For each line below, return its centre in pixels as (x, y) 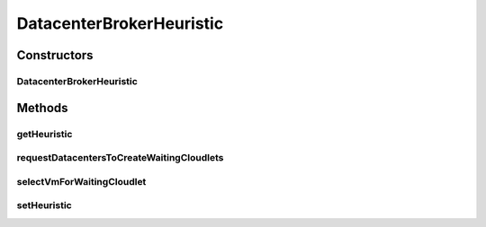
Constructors (55, 55)
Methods (42, 108)
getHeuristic (45, 134)
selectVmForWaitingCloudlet (81, 181)
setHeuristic (44, 205)
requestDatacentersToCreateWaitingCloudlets (120, 158)
